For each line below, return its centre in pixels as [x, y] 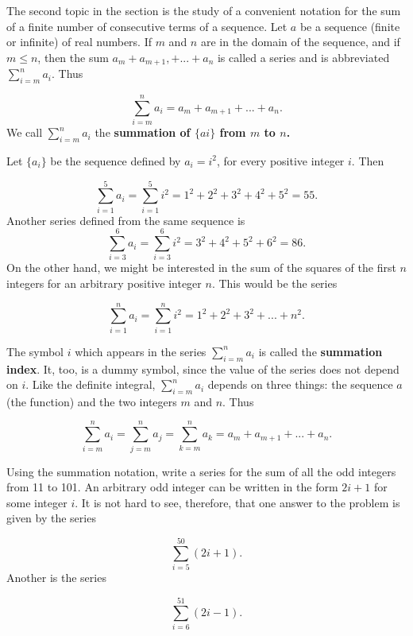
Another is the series [56, 578]
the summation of [143, 132]
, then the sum [73, 57]
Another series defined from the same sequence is [126, 220]
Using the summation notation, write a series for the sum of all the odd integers [201, 471]
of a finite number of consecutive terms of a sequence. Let [147, 26]
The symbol [35, 351]
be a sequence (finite [350, 26]
